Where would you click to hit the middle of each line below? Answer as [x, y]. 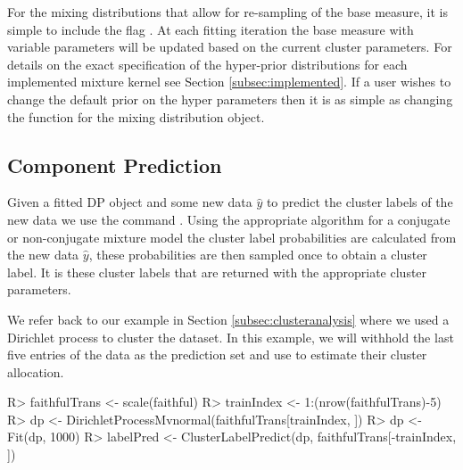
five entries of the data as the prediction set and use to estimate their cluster [217, 355]
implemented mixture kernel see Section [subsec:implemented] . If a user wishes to [229, 82]
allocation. [36, 371]
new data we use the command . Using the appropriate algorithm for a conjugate [229, 219]
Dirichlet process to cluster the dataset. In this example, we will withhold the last [231, 337]
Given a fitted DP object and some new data [130, 202]
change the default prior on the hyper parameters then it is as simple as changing [230, 99]
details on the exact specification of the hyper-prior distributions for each [207, 64]
